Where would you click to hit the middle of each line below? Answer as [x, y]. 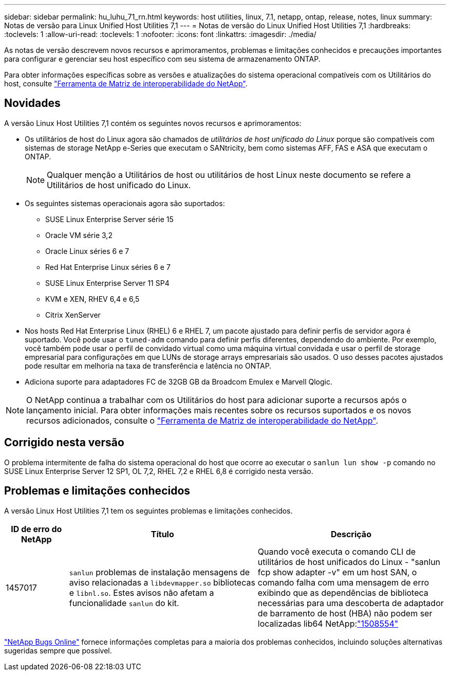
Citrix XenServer [73, 315]
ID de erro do [36, 529]
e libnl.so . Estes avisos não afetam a [142, 592]
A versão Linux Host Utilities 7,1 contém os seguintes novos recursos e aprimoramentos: [153, 123]
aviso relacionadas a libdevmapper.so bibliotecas [162, 582]
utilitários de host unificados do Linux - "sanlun [349, 562]
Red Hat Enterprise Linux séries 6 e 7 [108, 267]
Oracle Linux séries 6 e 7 [87, 251]
